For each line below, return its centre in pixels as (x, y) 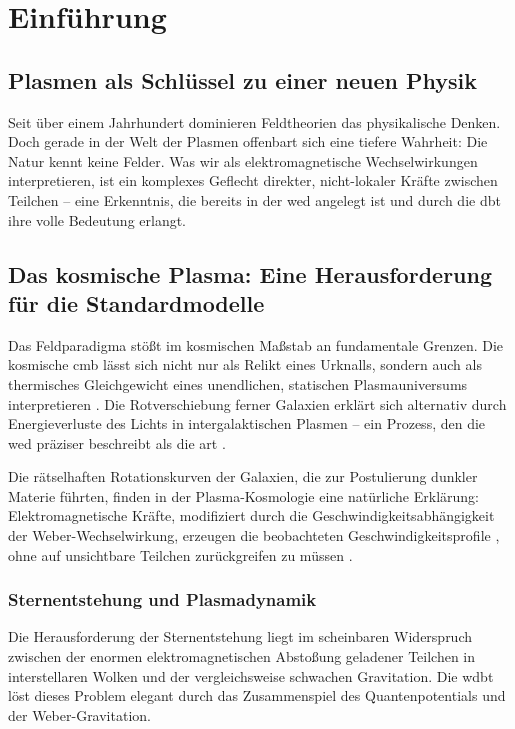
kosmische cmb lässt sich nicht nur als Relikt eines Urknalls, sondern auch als (245, 364)
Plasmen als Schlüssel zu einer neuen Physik (242, 79)
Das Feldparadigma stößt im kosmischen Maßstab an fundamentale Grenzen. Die (256, 344)
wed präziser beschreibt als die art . (117, 442)
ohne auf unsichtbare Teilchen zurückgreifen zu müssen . (180, 554)
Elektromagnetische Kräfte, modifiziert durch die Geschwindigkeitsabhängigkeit (251, 515)
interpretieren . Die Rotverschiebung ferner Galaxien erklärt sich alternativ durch (257, 403)
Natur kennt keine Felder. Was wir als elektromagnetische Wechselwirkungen (243, 160)
